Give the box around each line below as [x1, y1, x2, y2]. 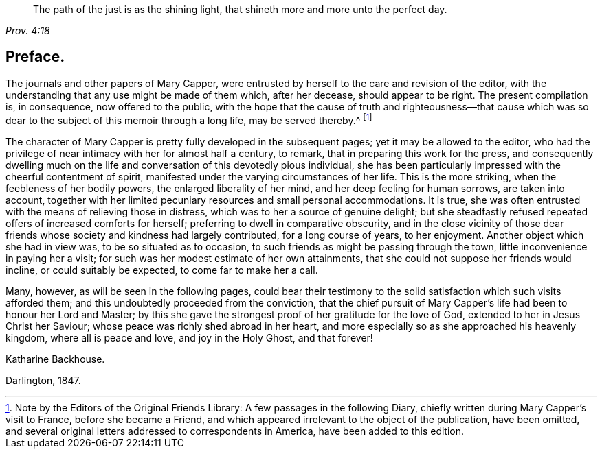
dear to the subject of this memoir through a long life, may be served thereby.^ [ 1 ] [5, 112, 372, 126]
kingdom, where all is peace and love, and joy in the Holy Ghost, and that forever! [5, 331, 373, 344]
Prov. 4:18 [5, 25, 50, 36]
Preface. [5, 48, 65, 66]
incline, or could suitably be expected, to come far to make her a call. [5, 263, 318, 276]
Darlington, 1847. [5, 374, 81, 386]
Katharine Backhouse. [5, 353, 105, 365]
